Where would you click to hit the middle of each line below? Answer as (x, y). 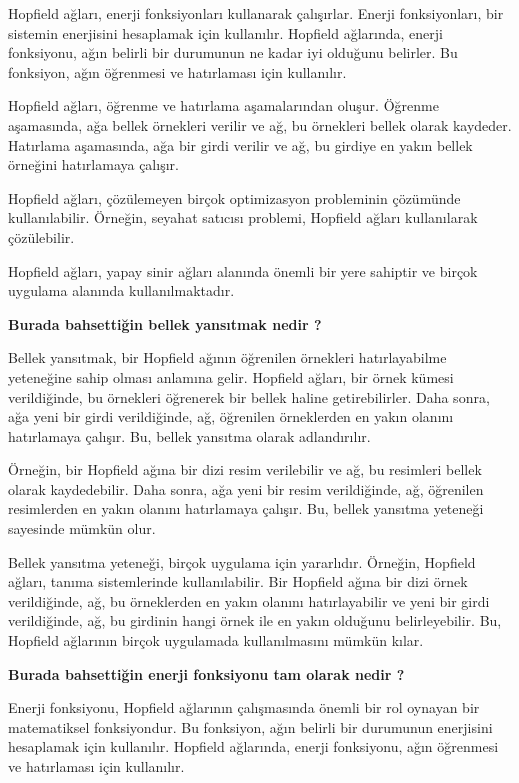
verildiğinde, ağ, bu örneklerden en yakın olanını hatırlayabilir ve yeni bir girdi (249, 600)
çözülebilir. (41, 236)
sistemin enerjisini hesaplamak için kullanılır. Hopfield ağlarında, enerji (225, 32)
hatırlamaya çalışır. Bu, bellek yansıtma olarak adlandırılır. (189, 435)
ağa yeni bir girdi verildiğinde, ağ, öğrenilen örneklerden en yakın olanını (231, 416)
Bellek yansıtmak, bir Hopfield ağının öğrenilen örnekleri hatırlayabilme (227, 357)
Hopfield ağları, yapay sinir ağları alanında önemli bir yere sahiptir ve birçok (243, 270)
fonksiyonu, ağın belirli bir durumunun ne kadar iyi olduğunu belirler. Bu (233, 52)
